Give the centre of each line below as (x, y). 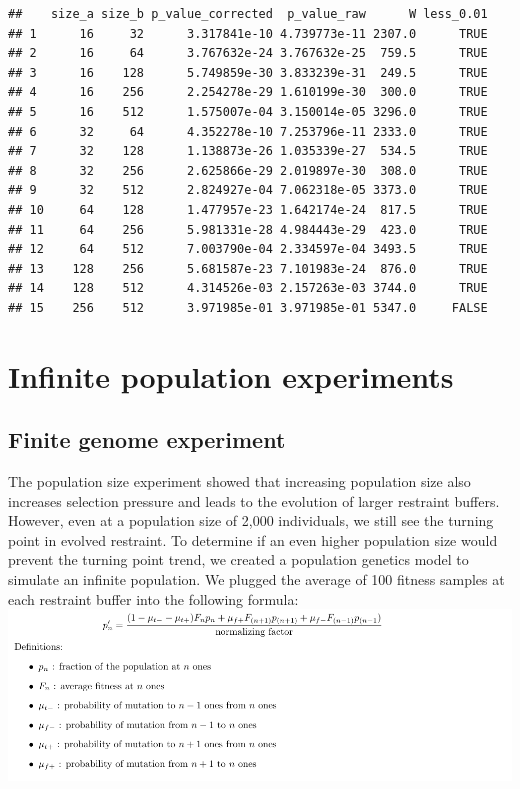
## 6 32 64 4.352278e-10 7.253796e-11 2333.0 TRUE (248, 131)
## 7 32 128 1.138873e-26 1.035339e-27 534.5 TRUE (248, 151)
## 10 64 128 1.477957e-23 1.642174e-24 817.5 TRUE (248, 209)
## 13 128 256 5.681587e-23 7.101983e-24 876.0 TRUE (248, 268)
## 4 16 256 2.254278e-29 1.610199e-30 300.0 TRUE (248, 92)
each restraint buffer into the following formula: (153, 598)
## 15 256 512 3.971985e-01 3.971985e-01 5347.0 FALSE (248, 307)
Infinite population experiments (231, 375)
